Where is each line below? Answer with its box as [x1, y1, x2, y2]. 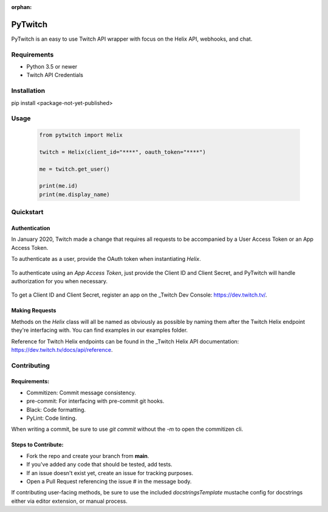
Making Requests [11, 307, 56, 314]
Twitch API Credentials [26, 72, 84, 79]
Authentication [11, 224, 50, 232]
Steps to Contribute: [11, 441, 64, 448]
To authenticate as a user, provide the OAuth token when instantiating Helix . [11, 255, 202, 263]
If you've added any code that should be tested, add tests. [26, 461, 173, 468]
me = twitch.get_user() [39, 166, 111, 172]
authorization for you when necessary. [11, 277, 108, 285]
